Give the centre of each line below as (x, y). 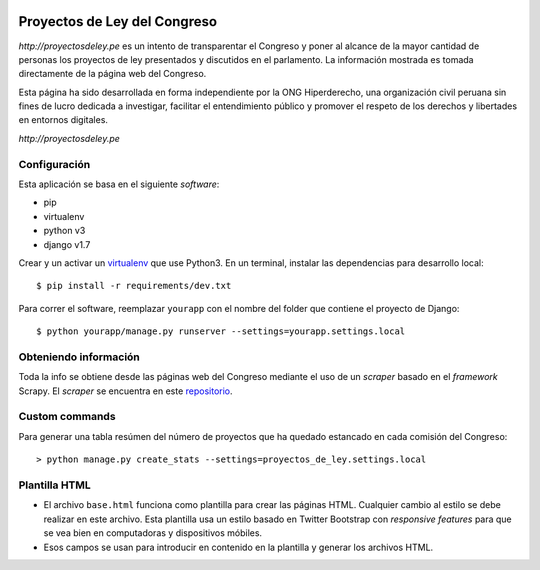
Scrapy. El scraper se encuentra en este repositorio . (126, 391)
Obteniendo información (79, 357)
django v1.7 (67, 244)
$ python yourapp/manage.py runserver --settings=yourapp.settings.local (221, 331)
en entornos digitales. (63, 120)
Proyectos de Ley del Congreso (118, 21)
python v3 (64, 231)
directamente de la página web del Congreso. (112, 74)
